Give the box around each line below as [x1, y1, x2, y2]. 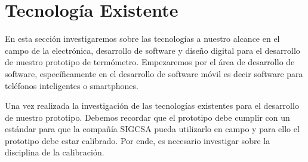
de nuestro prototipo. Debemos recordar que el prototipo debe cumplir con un [5, 111, 290, 123]
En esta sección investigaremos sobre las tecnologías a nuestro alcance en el [5, 32, 280, 45]
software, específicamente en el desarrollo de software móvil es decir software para [5, 67, 303, 80]
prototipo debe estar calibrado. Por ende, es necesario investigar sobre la [5, 134, 270, 146]
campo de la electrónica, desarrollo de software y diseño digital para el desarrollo [5, 44, 300, 56]
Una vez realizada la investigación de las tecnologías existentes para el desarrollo [5, 99, 299, 112]
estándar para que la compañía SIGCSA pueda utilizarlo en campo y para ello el [5, 123, 300, 135]
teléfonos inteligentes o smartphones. [5, 79, 138, 91]
